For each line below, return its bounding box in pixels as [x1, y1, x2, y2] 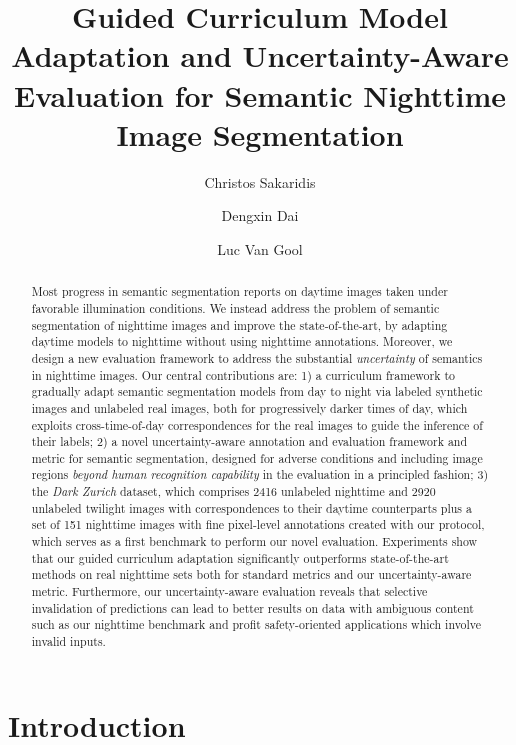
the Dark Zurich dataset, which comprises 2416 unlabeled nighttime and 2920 [31, 483, 436, 500]
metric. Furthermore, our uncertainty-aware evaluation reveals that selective [31, 583, 428, 600]
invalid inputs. [31, 633, 106, 650]
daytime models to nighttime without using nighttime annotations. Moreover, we [31, 333, 453, 350]
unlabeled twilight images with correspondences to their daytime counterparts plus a [31, 499, 472, 516]
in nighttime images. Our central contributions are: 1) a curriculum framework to [31, 366, 455, 383]
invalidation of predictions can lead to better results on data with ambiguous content [31, 599, 474, 616]
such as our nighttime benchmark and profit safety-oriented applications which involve [31, 616, 482, 633]
